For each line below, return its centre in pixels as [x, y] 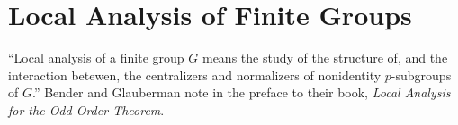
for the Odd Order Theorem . [86, 109]
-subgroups [421, 75]
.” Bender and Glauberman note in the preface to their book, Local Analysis [241, 92]
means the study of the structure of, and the [325, 58]
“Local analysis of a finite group [96, 58]
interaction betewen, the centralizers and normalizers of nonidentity [195, 75]
